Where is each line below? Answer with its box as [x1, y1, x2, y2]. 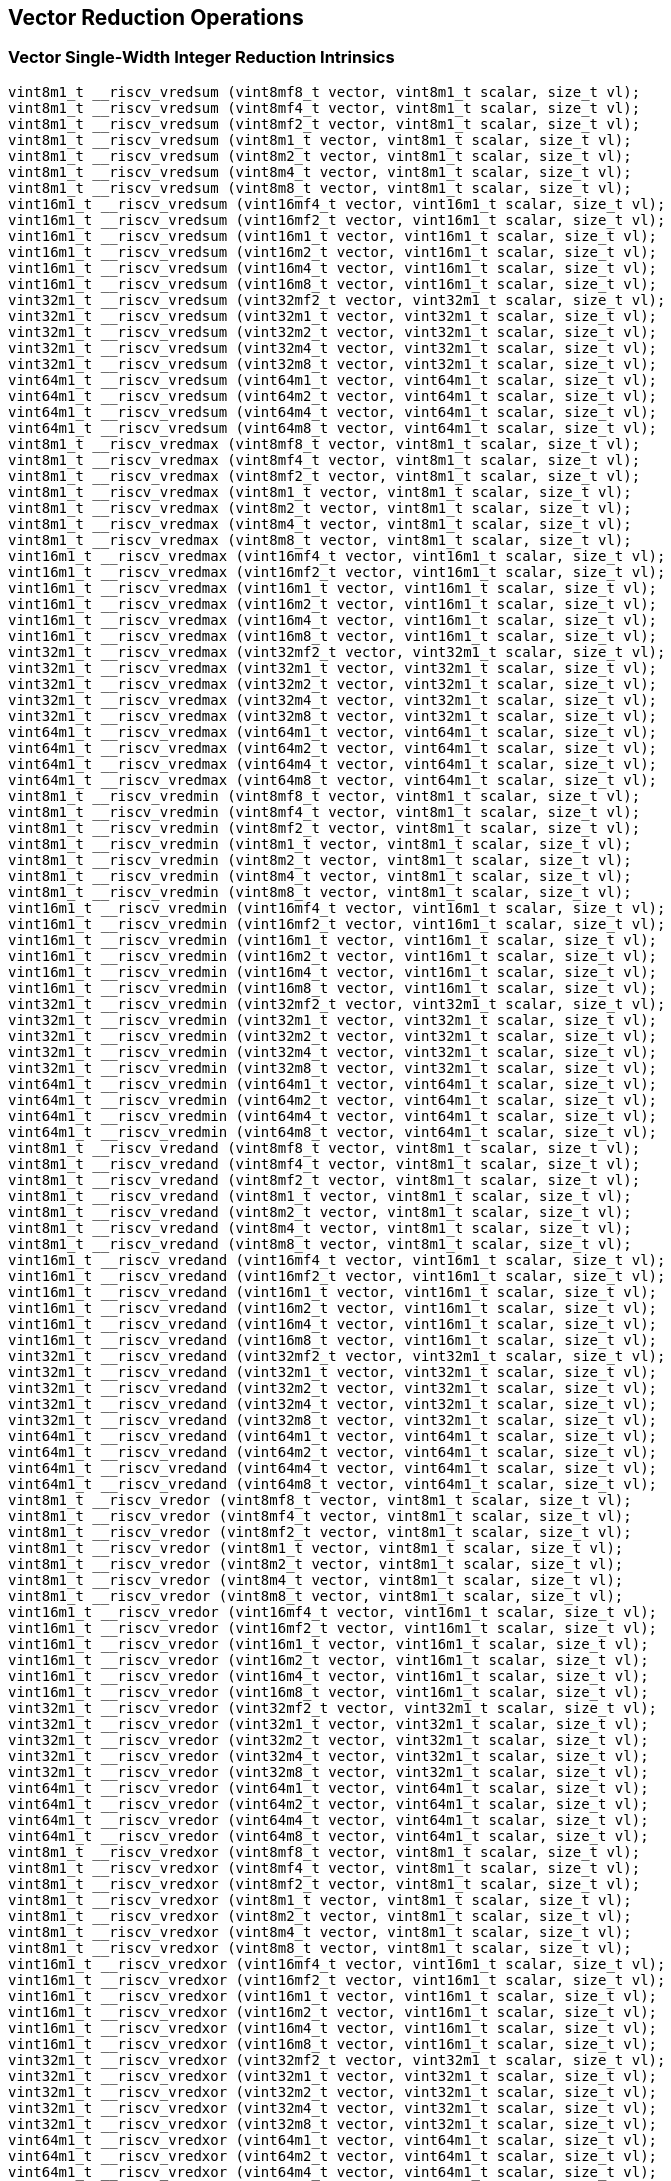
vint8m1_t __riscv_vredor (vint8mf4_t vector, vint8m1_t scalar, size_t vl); [8, 1507, 632, 1524]
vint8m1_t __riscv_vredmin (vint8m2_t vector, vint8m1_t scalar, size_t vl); [8, 851, 632, 868]
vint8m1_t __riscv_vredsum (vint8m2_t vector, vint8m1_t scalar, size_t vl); [8, 147, 632, 164]
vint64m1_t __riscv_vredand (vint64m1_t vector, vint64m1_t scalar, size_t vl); [8, 1427, 658, 1444]
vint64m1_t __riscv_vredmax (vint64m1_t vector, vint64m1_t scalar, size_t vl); [8, 723, 658, 740]
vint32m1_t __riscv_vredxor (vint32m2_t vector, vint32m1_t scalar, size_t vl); [8, 2083, 658, 2100]
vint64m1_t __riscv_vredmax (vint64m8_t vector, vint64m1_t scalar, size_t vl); [8, 771, 658, 788]
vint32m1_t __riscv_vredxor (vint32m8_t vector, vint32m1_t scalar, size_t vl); [8, 2115, 658, 2132]
